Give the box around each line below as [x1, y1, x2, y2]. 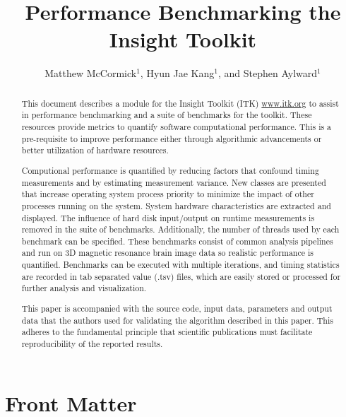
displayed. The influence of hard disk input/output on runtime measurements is [21, 211, 315, 223]
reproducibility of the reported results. [21, 337, 163, 349]
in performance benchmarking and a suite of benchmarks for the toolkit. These [21, 109, 312, 121]
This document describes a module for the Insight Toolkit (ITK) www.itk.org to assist [21, 97, 339, 109]
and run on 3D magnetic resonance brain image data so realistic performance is [21, 247, 314, 259]
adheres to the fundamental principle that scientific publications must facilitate [21, 326, 313, 338]
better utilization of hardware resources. [21, 144, 169, 156]
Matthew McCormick [44, 66, 137, 81]
